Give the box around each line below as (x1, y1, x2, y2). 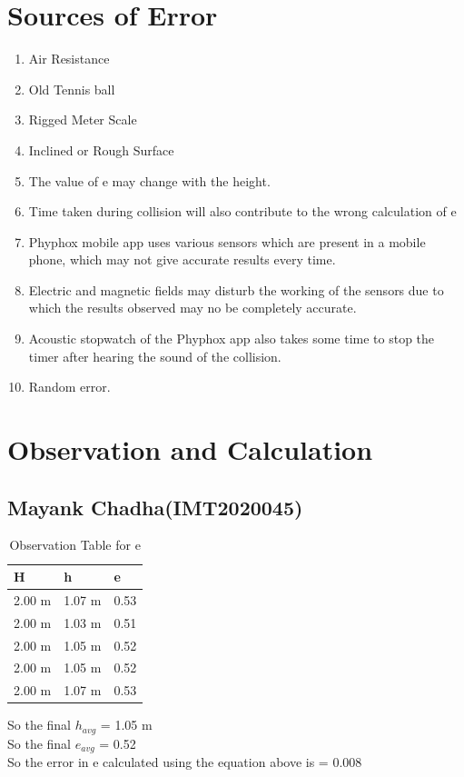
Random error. (28, 377, 111, 396)
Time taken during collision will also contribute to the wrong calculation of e (28, 202, 457, 221)
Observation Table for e (9, 535, 141, 554)
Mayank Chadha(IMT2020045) (7, 493, 303, 521)
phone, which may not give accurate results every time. (28, 250, 336, 269)
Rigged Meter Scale (28, 110, 137, 129)
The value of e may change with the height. (28, 171, 271, 190)
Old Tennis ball (28, 79, 115, 98)
